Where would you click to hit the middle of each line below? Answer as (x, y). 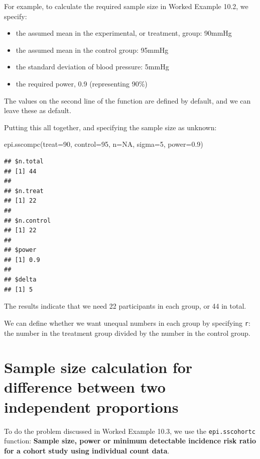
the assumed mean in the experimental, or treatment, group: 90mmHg (124, 33)
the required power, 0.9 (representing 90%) (82, 83)
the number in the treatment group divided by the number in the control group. (127, 333)
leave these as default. (38, 110)
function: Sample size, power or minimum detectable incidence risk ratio (130, 441)
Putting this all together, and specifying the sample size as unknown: (110, 127)
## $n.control (28, 220)
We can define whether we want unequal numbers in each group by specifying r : (127, 323)
